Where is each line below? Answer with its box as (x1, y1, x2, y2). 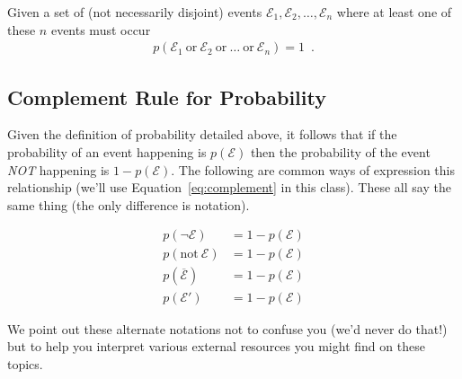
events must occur (50, 20, 151, 39)
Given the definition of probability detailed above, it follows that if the (7, 125, 397, 144)
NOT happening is (7, 160, 110, 179)
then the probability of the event (250, 143, 431, 162)
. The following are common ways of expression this (171, 160, 455, 179)
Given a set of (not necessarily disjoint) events (7, 3, 262, 21)
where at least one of (336, 3, 452, 21)
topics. (7, 354, 43, 373)
